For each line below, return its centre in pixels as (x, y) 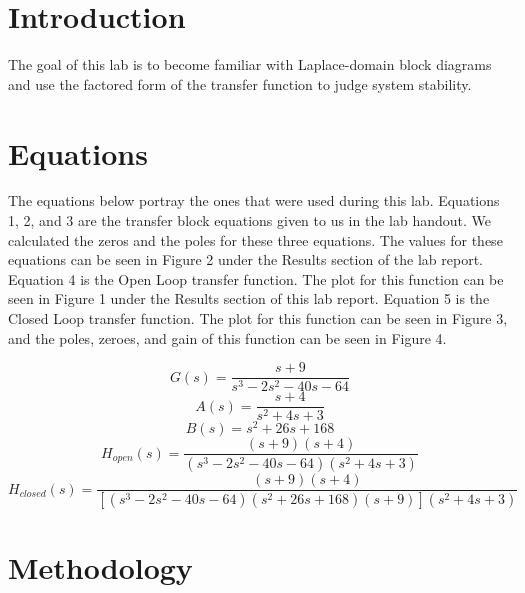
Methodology (100, 567)
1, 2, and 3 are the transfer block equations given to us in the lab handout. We (249, 220)
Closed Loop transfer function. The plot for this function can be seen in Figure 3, (258, 318)
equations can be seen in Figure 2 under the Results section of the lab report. (245, 259)
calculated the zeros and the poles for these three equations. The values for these (255, 239)
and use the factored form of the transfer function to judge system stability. (240, 83)
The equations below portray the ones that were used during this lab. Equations (254, 200)
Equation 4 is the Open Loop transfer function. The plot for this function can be (256, 278)
